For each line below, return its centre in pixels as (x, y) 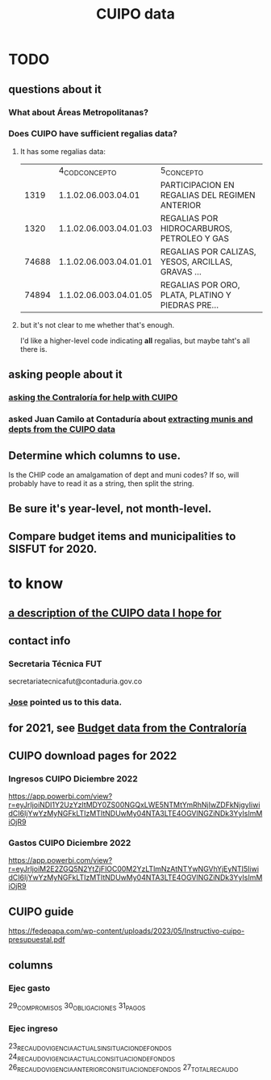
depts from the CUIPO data (62, 429)
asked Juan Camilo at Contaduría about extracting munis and (131, 419)
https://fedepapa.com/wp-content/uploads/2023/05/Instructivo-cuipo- (127, 931)
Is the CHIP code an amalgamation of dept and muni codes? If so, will (124, 475)
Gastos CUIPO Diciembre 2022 (70, 843)
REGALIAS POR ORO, (200, 285)
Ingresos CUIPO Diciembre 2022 (73, 778)
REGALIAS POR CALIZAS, (208, 251)
